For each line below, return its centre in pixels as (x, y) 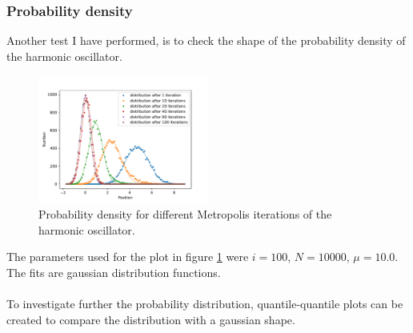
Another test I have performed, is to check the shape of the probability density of (206, 40)
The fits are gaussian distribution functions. (114, 272)
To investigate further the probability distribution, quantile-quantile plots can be (205, 303)
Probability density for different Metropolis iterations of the (185, 214)
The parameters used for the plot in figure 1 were (128, 257)
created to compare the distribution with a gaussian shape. (151, 319)
